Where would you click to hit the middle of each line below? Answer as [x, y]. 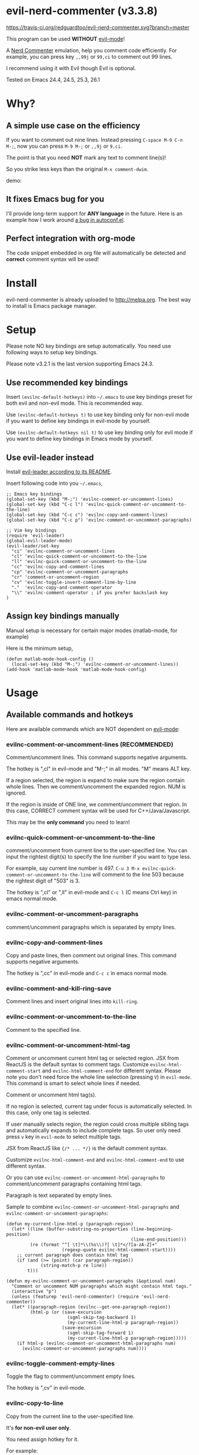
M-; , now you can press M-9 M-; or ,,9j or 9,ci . [64, 146]
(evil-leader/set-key [33, 546]
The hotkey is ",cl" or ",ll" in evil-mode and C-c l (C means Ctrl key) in [92, 892]
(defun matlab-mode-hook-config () [50, 659]
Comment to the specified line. [44, 1030]
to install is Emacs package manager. [51, 306]
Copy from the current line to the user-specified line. [70, 1416]
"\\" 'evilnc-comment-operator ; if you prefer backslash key [90, 593]
